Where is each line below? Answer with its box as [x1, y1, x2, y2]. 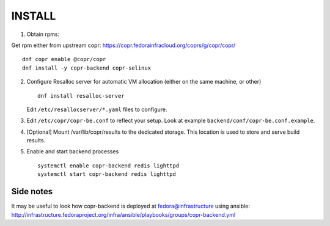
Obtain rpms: [26, 31, 60, 38]
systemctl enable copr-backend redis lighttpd [37, 162, 180, 169]
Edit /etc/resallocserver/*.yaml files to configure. [26, 106, 167, 113]
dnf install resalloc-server [37, 92, 125, 99]
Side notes [11, 186, 53, 197]
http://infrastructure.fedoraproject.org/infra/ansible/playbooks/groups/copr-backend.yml [11, 211, 236, 218]
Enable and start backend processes [26, 148, 119, 155]
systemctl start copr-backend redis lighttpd [37, 171, 177, 178]
